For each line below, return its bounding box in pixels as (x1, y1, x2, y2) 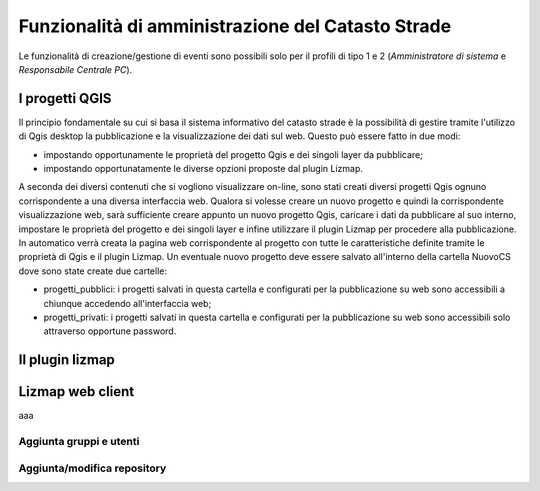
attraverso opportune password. (43, 325, 177, 337)
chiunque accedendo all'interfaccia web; (43, 297, 212, 309)
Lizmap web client (18, 383, 135, 400)
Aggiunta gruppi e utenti (18, 435, 140, 448)
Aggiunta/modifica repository (18, 461, 167, 475)
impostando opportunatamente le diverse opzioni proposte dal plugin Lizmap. (43, 163, 364, 175)
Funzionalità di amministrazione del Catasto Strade (18, 15, 452, 37)
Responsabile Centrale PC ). (18, 63, 133, 75)
